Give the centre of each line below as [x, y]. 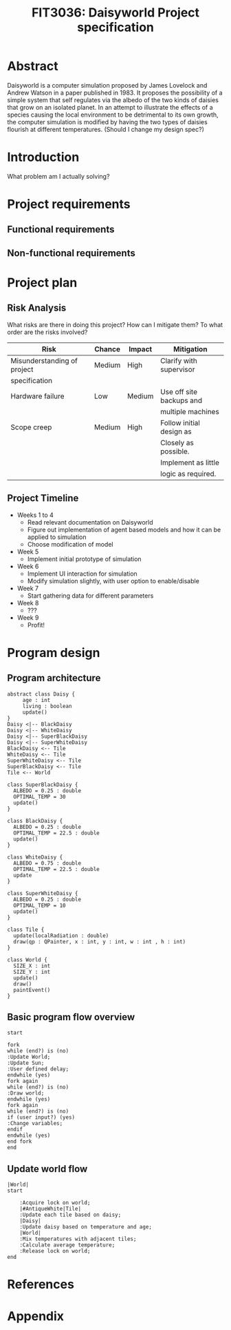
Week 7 [28, 588]
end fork [20, 1142]
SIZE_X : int [32, 966]
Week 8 [28, 603]
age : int [36, 700]
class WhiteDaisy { [35, 857]
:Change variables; [35, 1124]
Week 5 [28, 551]
